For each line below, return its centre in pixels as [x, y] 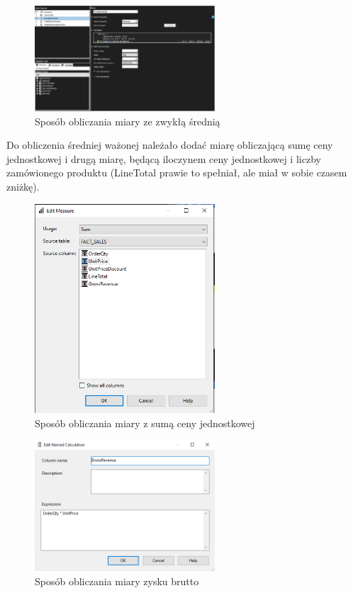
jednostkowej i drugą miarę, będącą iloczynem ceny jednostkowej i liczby [164, 158]
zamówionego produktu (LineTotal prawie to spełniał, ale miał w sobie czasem [177, 173]
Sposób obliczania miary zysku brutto [117, 581]
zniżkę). [23, 186]
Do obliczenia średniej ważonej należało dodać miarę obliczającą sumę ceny [170, 145]
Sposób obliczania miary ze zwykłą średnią [128, 121]
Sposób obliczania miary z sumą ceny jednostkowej [145, 423]
